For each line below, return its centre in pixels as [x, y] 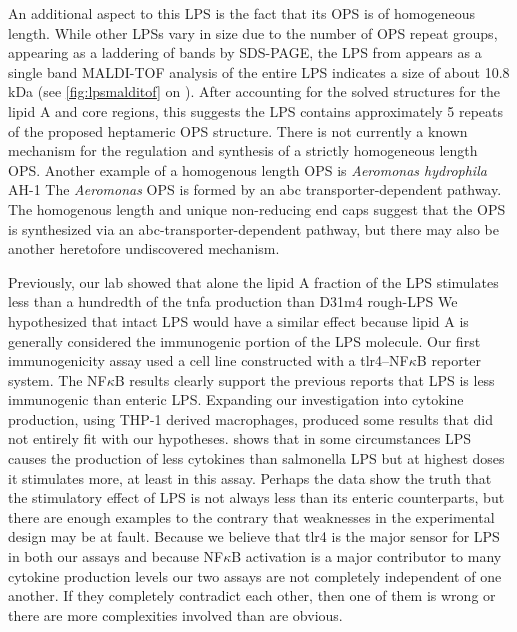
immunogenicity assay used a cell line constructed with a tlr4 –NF [208, 360]
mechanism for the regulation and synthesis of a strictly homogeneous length [243, 150]
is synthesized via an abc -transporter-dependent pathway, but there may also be [253, 228]
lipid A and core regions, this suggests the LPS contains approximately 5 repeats [255, 110]
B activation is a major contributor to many [366, 556]
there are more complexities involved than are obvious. [175, 614]
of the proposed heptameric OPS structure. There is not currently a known [238, 130]
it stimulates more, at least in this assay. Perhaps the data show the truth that [250, 477]
